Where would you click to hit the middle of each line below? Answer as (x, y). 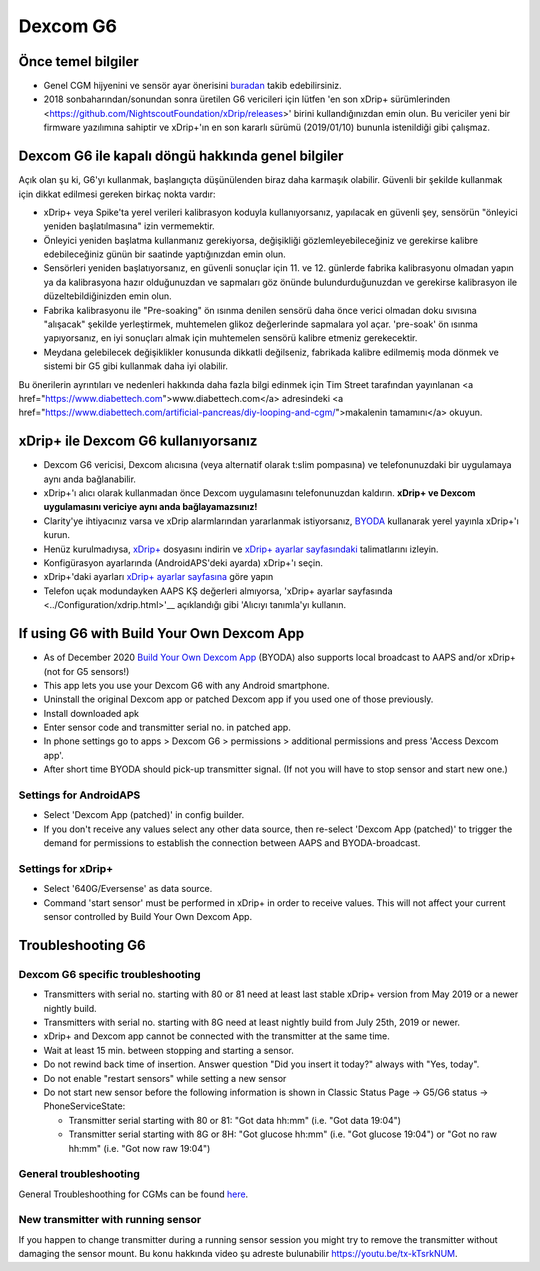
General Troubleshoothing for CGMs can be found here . (133, 1194)
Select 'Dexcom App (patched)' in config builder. (144, 815)
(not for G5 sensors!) (86, 671)
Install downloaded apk (91, 713)
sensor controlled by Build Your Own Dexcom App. (148, 917)
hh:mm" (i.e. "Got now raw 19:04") (139, 1148)
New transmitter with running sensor (110, 1220)
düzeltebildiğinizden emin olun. (107, 296)
